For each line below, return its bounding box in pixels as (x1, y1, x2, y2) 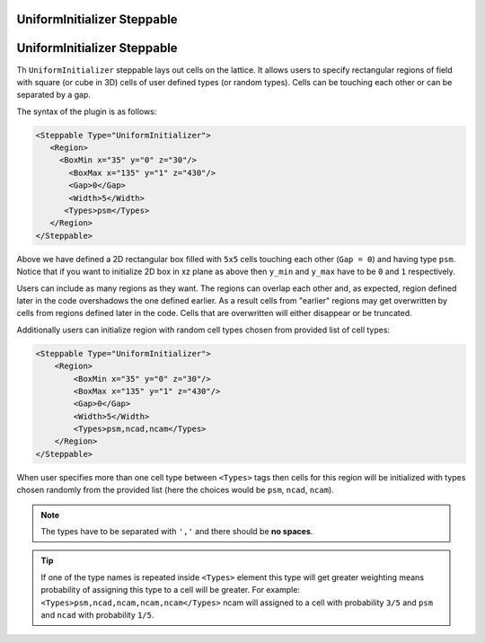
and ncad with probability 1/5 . (40, 609, 154, 620)
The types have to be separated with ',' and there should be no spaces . (40, 526, 313, 537)
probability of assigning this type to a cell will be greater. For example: (40, 585, 301, 595)
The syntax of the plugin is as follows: (16, 106, 157, 117)
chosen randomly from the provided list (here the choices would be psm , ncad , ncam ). (16, 485, 334, 496)
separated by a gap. (16, 90, 92, 101)
